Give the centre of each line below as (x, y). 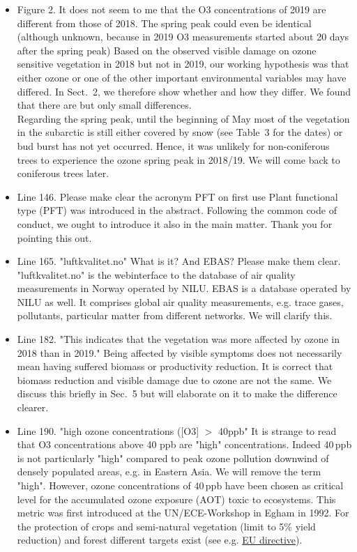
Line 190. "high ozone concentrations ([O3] (108, 430)
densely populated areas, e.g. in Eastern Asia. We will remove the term (169, 472)
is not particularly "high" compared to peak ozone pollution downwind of (173, 458)
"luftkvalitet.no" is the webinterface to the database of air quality (156, 274)
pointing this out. (54, 237)
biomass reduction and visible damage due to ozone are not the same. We (174, 379)
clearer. (33, 407)
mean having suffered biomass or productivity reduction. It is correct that (175, 366)
